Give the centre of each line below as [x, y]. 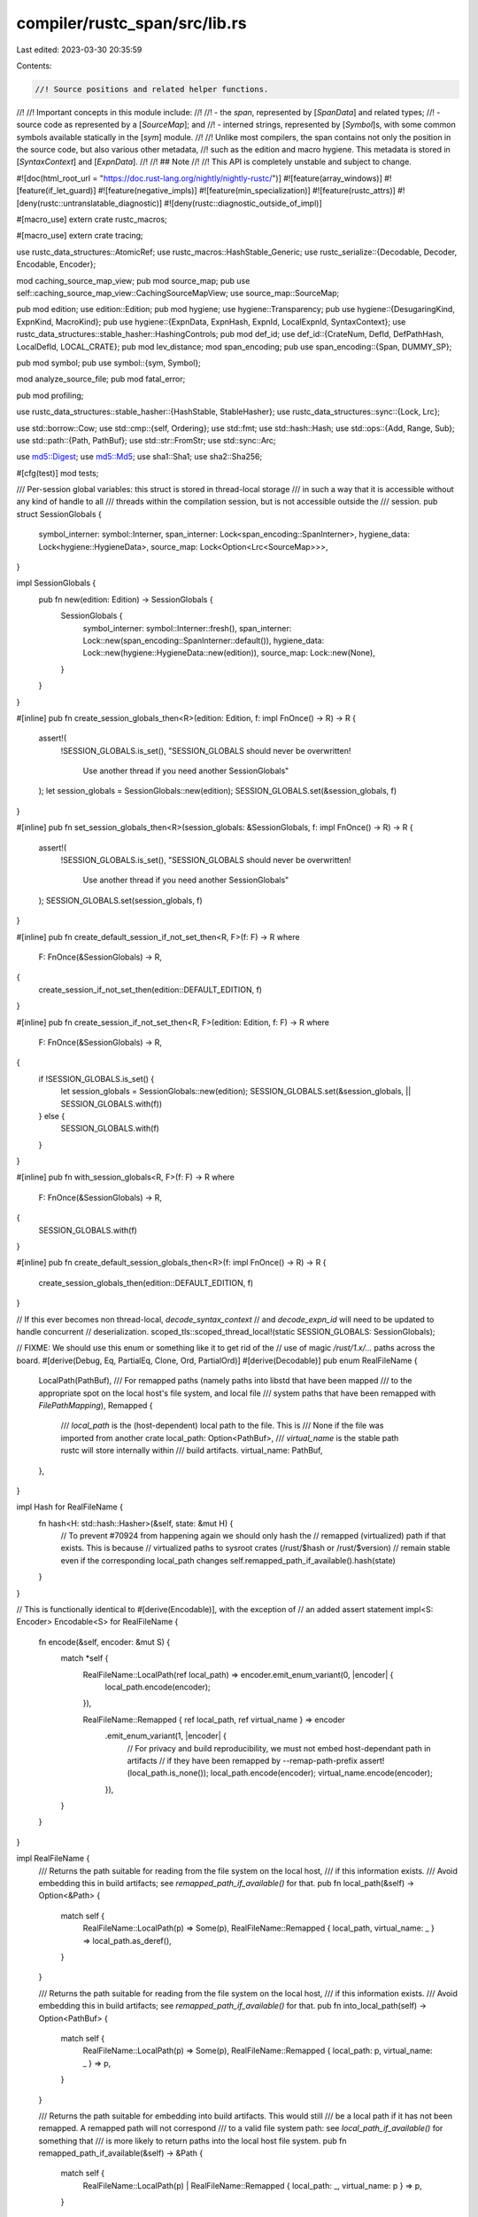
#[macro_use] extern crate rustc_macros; [92, 219]
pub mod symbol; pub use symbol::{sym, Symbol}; [108, 363]
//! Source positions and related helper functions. [152, 89]
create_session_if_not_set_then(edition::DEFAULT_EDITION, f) [150, 990]
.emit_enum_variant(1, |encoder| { [166, 1736]
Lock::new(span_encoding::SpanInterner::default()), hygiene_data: [204, 640]
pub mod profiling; [50, 396]
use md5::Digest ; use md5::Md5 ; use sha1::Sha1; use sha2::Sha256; [139, 457]
